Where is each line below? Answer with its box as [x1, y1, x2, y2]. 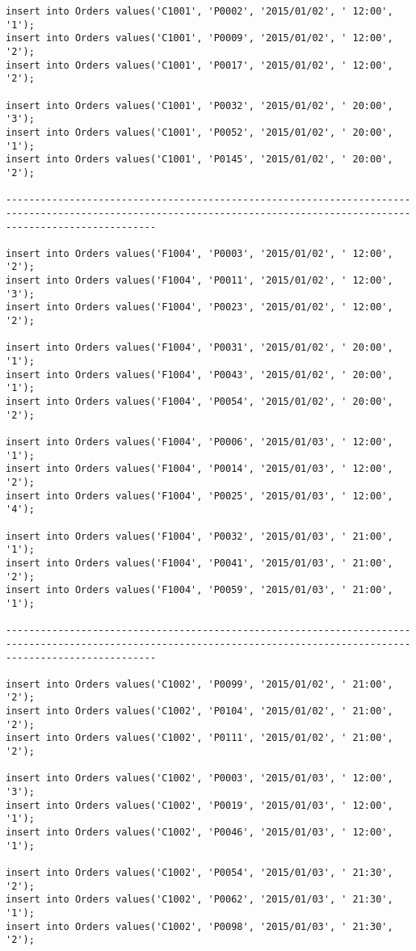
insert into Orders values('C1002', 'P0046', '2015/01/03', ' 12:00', [6, 827, 393, 839]
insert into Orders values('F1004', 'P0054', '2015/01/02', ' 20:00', [6, 396, 393, 408]
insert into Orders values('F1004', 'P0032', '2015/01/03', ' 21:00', [6, 530, 393, 542]
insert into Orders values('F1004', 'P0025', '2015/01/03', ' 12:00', [6, 490, 393, 502]
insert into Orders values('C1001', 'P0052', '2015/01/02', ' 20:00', [6, 126, 393, 138]
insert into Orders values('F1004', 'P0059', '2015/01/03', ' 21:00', [6, 584, 393, 596]
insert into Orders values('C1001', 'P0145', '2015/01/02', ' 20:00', [6, 154, 393, 166]
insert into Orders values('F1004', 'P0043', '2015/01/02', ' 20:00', [6, 368, 393, 381]
